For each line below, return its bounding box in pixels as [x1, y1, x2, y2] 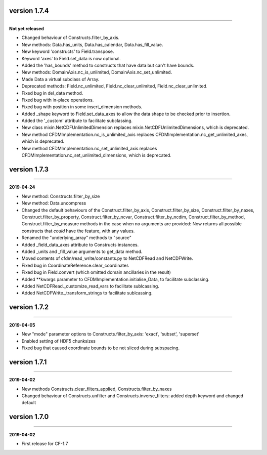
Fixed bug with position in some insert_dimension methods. [21, 104, 143, 110]
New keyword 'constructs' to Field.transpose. [21, 48, 114, 54]
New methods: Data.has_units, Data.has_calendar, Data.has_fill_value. [21, 41, 163, 47]
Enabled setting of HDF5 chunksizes [21, 338, 96, 344]
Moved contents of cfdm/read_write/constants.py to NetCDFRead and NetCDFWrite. [21, 255, 193, 261]
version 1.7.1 [9, 358, 47, 366]
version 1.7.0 [9, 413, 49, 421]
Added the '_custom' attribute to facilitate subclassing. [21, 118, 133, 124]
